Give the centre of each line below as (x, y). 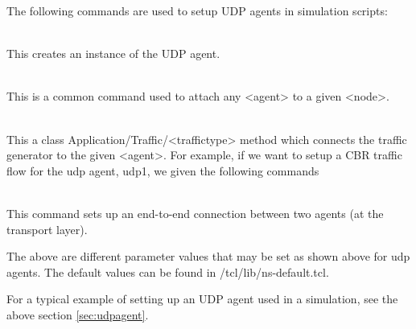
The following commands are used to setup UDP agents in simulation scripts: (197, 10)
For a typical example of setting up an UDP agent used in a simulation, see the (202, 299)
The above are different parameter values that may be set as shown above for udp (208, 256)
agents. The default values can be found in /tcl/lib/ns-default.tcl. (168, 271)
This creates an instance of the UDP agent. (113, 53)
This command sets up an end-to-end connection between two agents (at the (195, 213)
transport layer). (47, 229)
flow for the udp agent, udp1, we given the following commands (163, 170)
